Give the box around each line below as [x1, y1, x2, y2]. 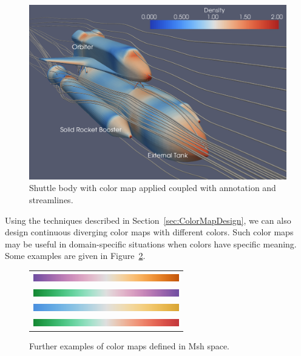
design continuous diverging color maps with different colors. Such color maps [5, 226, 294, 238]
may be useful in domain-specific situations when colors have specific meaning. [5, 237, 297, 250]
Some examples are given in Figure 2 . [5, 249, 146, 262]
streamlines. [29, 193, 73, 206]
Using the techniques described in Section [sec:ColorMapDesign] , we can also [5, 213, 291, 226]
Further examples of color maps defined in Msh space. [29, 340, 230, 352]
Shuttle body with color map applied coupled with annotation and [29, 181, 276, 194]
